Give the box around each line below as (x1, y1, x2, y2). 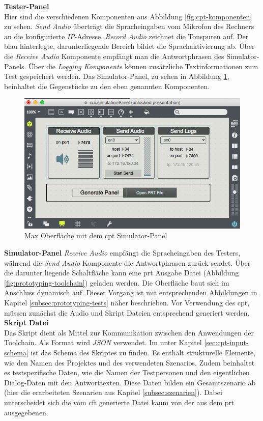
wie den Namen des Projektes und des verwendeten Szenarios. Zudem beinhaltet (4, 357, 255, 368)
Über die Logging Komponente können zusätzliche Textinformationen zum (28, 61, 258, 71)
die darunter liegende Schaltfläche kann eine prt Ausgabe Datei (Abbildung (4, 267, 239, 278)
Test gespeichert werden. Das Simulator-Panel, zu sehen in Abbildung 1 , (4, 71, 229, 81)
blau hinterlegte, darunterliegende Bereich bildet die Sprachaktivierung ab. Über (4, 41, 255, 51)
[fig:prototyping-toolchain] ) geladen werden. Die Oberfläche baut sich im (4, 277, 229, 288)
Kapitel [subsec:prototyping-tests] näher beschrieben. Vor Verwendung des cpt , (4, 297, 250, 307)
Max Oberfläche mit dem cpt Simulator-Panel (24, 230, 167, 241)
